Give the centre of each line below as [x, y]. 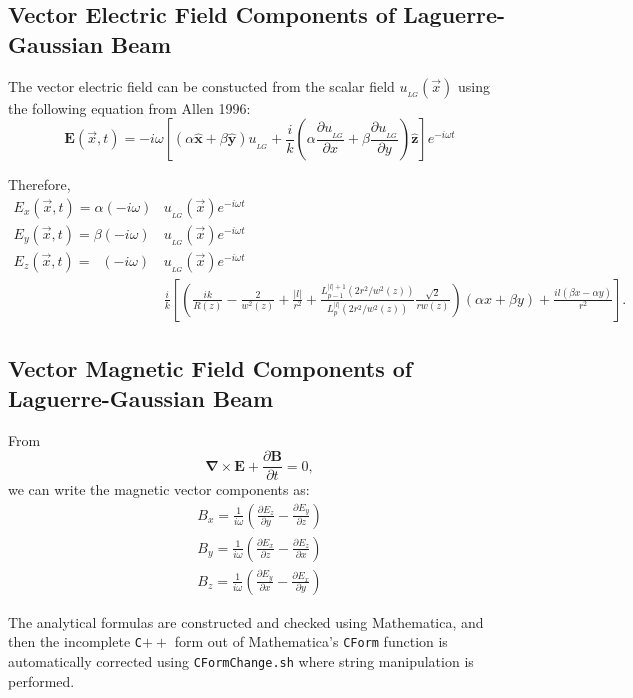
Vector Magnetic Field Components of [210, 368]
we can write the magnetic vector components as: [159, 489]
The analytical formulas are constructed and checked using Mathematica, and [246, 621]
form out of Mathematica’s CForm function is [311, 641]
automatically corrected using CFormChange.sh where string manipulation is [241, 661]
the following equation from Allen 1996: [129, 107]
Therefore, [39, 184]
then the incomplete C [75, 641]
